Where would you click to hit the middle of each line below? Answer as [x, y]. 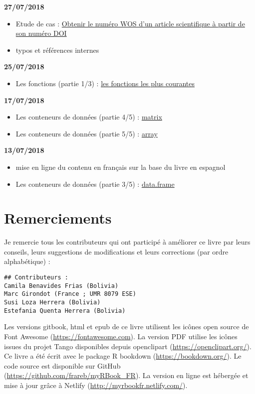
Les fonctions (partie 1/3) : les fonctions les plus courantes [105, 83]
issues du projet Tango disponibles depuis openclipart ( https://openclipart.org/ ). [128, 346]
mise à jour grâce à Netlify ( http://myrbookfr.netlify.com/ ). [96, 385]
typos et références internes [57, 50]
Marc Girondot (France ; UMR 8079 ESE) [70, 294]
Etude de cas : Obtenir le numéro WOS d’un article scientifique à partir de [130, 23]
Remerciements [58, 218]
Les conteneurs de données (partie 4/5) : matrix [89, 117]
